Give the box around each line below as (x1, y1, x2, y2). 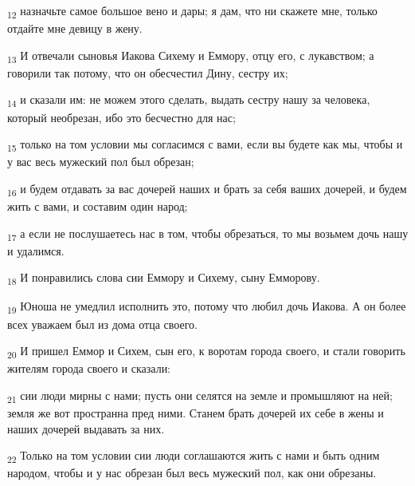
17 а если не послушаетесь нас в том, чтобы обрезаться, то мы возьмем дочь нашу (7, 224, 409, 243)
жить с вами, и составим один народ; (7, 198, 188, 214)
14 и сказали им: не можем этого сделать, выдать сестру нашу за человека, (7, 91, 370, 110)
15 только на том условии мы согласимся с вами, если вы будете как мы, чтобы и (7, 136, 403, 154)
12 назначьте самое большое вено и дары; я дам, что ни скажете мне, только (7, 2, 378, 21)
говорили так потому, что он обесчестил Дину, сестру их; (7, 64, 288, 81)
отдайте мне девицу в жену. (7, 20, 143, 37)
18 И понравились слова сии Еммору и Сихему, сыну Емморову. (7, 269, 320, 288)
